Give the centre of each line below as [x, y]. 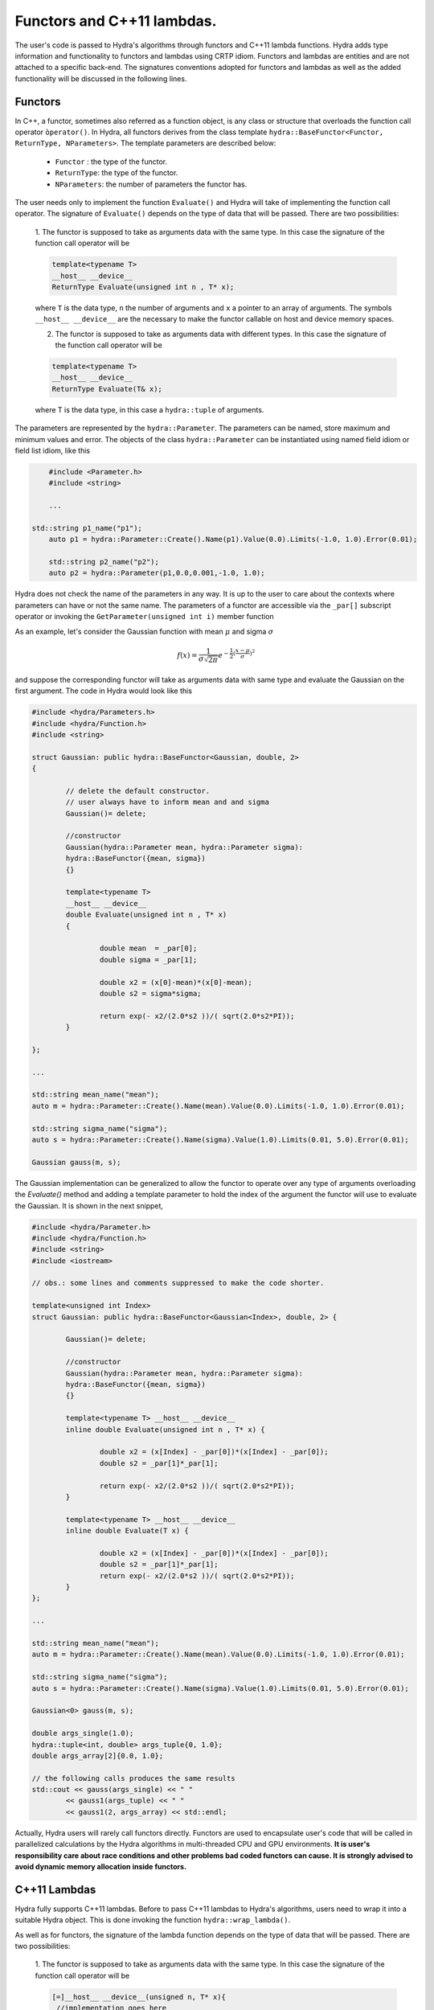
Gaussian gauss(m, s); [76, 1162]
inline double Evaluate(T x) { [127, 1531]
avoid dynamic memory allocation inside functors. [101, 1866]
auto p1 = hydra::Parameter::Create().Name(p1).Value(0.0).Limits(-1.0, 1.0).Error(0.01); [233, 539]
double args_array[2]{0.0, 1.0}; [98, 1756]
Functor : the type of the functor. [111, 162]
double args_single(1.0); [83, 1733]
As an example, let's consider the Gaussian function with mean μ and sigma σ [144, 631]
